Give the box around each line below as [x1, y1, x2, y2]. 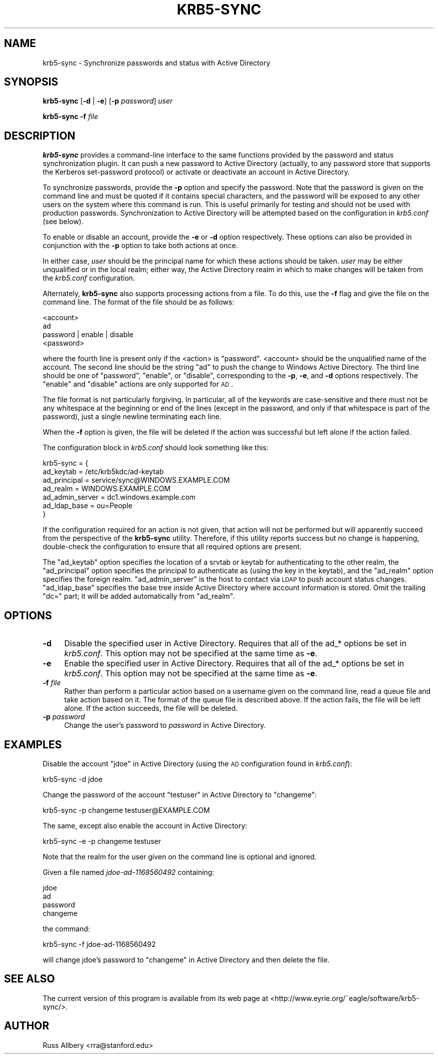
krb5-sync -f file [42, 112, 98, 121]
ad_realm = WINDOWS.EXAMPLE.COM [42, 484, 170, 493]
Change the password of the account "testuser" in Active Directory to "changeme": [42, 790, 317, 799]
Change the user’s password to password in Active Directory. [64, 721, 266, 730]
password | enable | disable [42, 330, 133, 339]
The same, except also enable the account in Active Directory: [42, 821, 247, 830]
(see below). [42, 217, 84, 226]
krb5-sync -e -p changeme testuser [42, 836, 161, 845]
